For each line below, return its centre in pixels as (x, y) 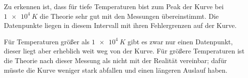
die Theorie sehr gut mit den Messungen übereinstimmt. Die (129, 16)
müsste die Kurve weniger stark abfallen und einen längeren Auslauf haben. (116, 70)
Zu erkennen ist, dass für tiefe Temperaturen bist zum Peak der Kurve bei (114, 6)
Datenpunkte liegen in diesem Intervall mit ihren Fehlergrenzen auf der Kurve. (120, 25)
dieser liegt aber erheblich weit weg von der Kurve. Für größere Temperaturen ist (124, 51)
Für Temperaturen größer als (47, 41)
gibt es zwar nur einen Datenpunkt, (180, 41)
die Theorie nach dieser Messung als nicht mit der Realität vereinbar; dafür (116, 60)
